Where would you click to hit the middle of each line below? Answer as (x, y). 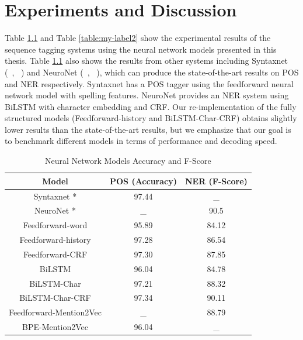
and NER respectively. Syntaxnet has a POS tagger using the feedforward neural (149, 83)
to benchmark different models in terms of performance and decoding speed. (141, 141)
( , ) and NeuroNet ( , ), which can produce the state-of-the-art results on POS (152, 72)
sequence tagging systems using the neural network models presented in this (141, 49)
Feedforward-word (55, 225)
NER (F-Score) (216, 181)
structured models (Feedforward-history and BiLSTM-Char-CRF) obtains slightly (151, 118)
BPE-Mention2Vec (55, 327)
